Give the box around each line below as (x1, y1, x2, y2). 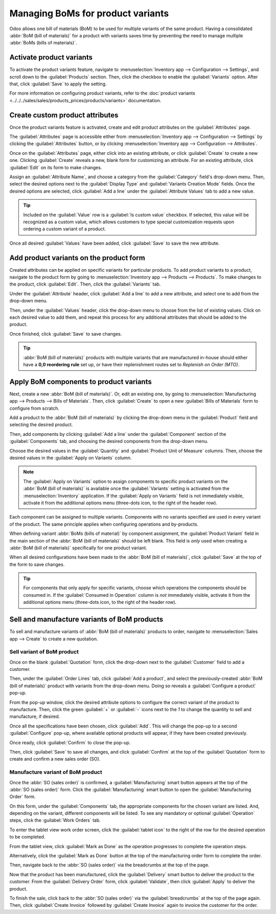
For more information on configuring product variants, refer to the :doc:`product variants (9, 90, 195, 97)
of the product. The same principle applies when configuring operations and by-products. (9, 521, 199, 527)
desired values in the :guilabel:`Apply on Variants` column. (9, 455, 132, 461)
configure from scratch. (9, 405, 60, 411)
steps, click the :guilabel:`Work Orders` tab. (9, 817, 101, 824)
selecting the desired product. (9, 421, 73, 428)
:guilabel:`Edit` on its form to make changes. (9, 164, 102, 171)
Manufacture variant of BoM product (9, 769, 102, 776)
